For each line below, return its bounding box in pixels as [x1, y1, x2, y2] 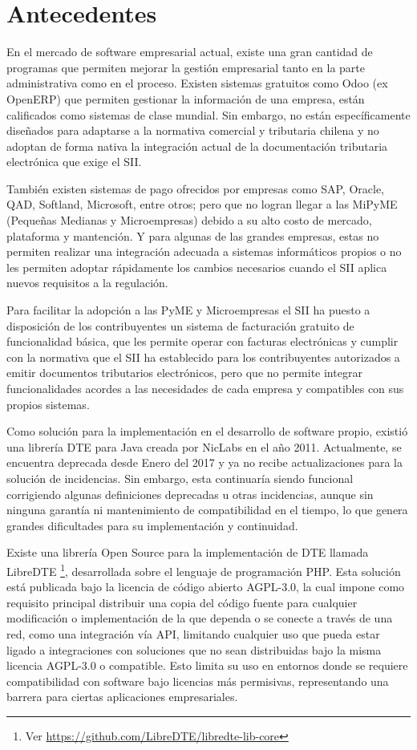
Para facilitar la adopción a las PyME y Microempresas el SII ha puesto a [6, 302, 370, 318]
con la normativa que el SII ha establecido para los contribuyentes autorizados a [6, 348, 400, 365]
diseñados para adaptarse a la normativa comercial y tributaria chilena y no [6, 122, 379, 139]
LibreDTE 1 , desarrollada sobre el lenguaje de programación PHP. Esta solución [6, 560, 401, 579]
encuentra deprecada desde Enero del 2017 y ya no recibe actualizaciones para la [6, 454, 403, 471]
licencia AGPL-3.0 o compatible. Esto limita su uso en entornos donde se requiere [6, 657, 408, 674]
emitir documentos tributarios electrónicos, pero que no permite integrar [6, 364, 362, 381]
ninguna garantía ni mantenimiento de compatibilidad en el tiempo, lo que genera [6, 501, 408, 518]
